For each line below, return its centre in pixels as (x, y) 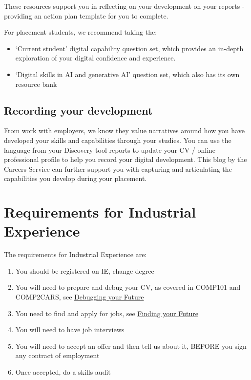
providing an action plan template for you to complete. (86, 15)
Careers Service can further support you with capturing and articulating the (118, 169)
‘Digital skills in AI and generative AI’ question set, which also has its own (127, 74)
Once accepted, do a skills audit (63, 371)
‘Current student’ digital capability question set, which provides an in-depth (129, 48)
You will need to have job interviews (70, 330)
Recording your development (78, 110)
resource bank (36, 84)
